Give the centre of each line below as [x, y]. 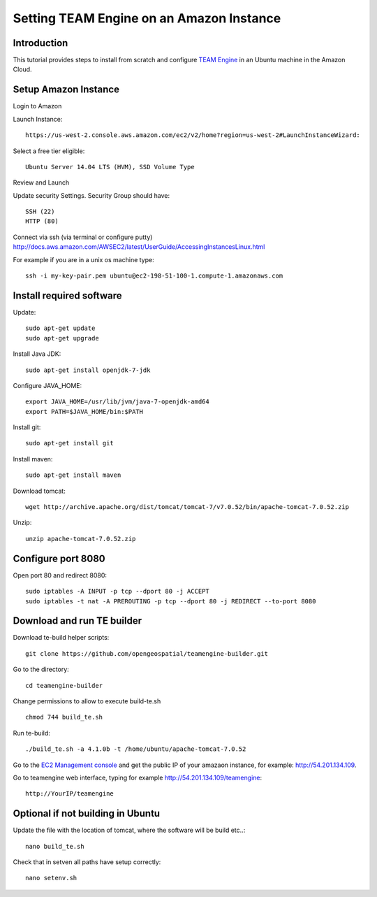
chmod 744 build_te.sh [64, 717]
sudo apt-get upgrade [62, 338]
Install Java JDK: [37, 354]
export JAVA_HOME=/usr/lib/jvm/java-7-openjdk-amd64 [117, 402]
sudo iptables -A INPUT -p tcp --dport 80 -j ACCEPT [117, 591]
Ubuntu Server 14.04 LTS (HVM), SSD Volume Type [110, 167]
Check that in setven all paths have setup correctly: [87, 862]
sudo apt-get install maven [73, 475]
